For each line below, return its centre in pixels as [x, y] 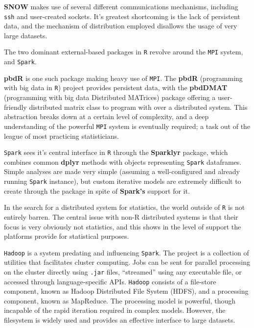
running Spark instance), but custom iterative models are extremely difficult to [123, 181]
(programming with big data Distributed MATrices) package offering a [110, 97]
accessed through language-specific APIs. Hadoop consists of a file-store [110, 281]
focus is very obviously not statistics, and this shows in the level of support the [123, 226]
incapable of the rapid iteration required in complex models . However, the [115, 310]
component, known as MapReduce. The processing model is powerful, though [120, 300]
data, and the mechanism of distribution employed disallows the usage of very [121, 26]
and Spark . [20, 62]
